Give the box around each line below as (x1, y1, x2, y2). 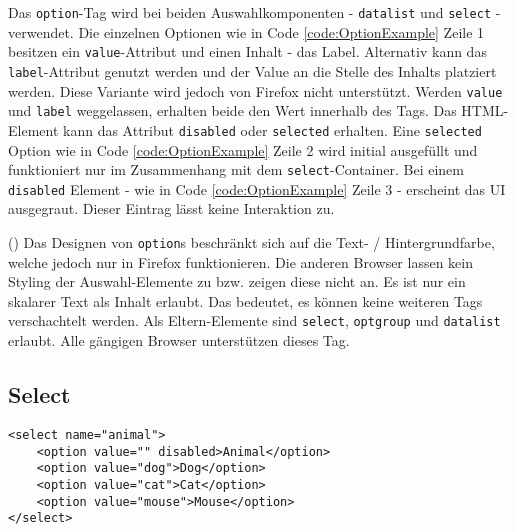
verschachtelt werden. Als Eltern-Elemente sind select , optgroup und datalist (8, 310, 501, 331)
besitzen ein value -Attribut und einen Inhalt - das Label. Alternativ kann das (8, 41, 487, 62)
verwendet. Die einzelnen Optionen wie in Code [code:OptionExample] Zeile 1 (8, 21, 485, 42)
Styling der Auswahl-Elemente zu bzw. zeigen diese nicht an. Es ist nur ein (8, 271, 466, 292)
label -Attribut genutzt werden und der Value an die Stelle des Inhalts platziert (8, 60, 497, 81)
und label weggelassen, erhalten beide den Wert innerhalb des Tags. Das (8, 100, 457, 121)
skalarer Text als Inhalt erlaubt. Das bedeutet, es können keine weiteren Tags (8, 290, 483, 311)
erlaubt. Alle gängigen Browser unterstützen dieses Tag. (8, 330, 350, 351)
